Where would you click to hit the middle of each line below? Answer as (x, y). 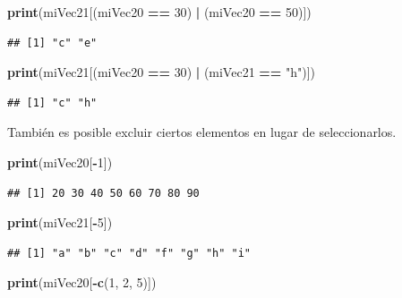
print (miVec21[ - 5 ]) (60, 222)
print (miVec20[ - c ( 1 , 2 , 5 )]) (82, 282)
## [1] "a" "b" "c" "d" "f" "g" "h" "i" (129, 253)
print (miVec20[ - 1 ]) (60, 162)
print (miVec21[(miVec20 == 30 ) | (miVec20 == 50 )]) (159, 12)
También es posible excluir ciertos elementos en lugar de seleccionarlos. (202, 132)
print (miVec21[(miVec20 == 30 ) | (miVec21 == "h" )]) (162, 72)
